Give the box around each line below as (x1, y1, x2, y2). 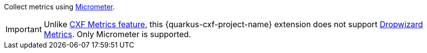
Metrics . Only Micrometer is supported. (43, 29, 191, 39)
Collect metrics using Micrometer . (4, 2, 115, 11)
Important (5, 24, 42, 34)
